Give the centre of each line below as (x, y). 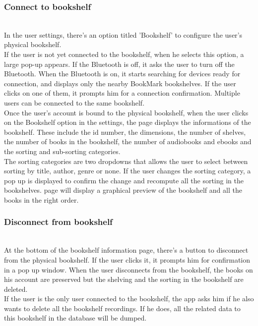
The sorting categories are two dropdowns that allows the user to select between (126, 161)
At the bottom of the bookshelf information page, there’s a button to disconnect (126, 250)
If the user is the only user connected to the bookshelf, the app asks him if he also (129, 299)
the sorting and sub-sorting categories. (62, 151)
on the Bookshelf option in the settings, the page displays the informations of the (128, 122)
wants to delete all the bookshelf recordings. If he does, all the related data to (122, 308)
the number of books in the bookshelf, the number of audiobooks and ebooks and (128, 141)
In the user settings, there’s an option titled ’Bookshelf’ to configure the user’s (123, 34)
